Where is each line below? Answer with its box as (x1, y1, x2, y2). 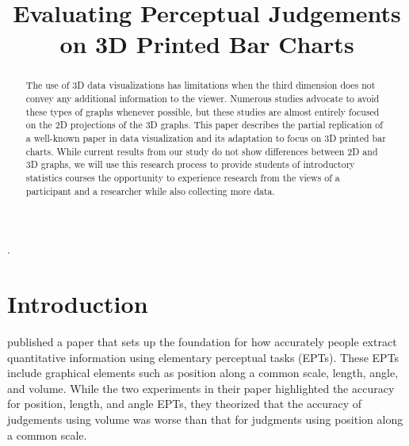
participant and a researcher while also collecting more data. (25, 184, 275, 197)
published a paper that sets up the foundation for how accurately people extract (7, 333, 397, 349)
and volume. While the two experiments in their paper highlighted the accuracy (7, 379, 395, 396)
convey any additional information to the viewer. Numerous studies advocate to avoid (25, 92, 380, 105)
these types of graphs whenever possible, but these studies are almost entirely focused (25, 105, 380, 118)
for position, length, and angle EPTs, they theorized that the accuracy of (7, 395, 362, 412)
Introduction (7, 288, 148, 320)
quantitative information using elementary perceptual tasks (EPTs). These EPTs (7, 349, 399, 365)
